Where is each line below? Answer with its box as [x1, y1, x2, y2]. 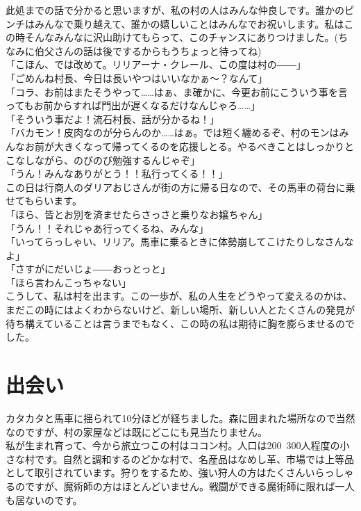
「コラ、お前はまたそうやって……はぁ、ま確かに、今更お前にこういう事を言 [6, 84, 348, 99]
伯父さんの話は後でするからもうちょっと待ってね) [34, 43, 262, 58]
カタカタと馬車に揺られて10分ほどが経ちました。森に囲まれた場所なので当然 [6, 410, 355, 425]
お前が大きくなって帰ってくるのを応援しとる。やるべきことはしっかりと [24, 138, 354, 153]
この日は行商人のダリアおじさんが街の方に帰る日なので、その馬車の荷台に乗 [6, 179, 355, 194]
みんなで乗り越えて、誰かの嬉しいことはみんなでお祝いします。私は [34, 16, 344, 31]
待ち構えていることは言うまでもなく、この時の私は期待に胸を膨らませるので [6, 316, 355, 330]
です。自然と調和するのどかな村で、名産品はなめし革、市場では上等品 [34, 451, 355, 466]
